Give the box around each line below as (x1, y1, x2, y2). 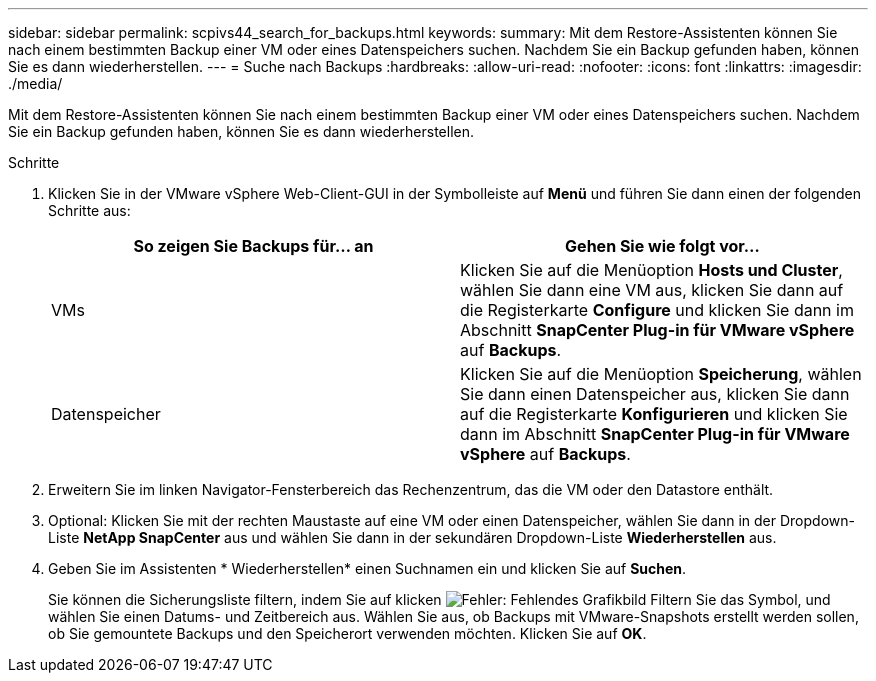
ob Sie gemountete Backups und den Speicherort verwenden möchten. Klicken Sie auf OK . (48, 625, 647, 642)
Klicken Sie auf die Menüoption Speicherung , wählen (460, 364, 862, 384)
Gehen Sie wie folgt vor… (565, 236, 760, 256)
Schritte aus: (48, 202, 131, 219)
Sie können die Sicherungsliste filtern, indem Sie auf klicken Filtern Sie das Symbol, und (48, 591, 831, 608)
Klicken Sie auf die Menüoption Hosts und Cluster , (460, 260, 843, 280)
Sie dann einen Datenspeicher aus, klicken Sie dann (460, 384, 850, 404)
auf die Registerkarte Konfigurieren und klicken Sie (460, 404, 848, 424)
